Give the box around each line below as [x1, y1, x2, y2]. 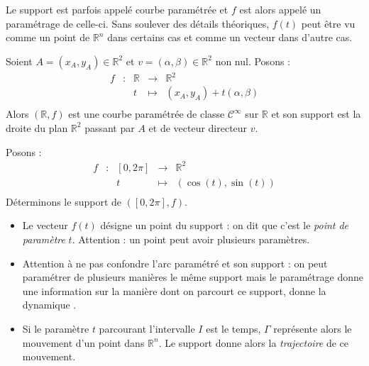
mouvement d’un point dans [22, 335, 145, 350]
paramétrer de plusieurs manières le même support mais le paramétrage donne [22, 270, 363, 284]
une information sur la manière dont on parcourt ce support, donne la [22, 283, 326, 298]
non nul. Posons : [215, 53, 290, 68]
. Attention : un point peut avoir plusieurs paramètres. [72, 231, 310, 246]
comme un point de [6, 30, 90, 45]
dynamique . [22, 297, 77, 312]
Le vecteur [22, 218, 68, 233]
